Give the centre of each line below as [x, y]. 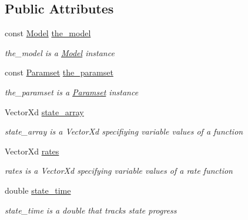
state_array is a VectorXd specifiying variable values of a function [124, 131]
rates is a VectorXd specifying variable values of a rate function [119, 171]
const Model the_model [48, 33]
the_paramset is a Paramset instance [72, 92]
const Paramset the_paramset [59, 72]
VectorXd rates [32, 151]
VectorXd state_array [44, 111]
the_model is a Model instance [60, 52]
